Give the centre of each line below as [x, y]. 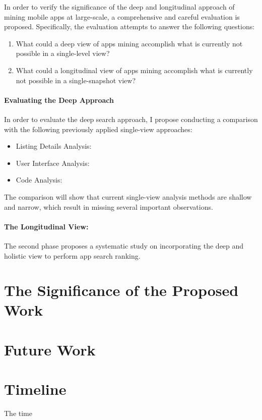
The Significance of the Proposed [121, 290]
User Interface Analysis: [53, 163]
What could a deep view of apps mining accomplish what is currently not [129, 43]
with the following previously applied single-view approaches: [98, 129]
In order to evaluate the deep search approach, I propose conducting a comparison [131, 119]
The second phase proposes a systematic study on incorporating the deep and [124, 245]
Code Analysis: [39, 180]
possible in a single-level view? [63, 53]
